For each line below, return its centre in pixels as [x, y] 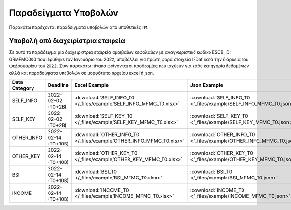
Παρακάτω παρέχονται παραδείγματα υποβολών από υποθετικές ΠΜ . [79, 27]
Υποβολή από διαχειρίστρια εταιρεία [67, 41]
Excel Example [92, 85]
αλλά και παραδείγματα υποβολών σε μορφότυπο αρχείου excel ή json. [81, 73]
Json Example [206, 85]
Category [23, 88]
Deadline [58, 85]
